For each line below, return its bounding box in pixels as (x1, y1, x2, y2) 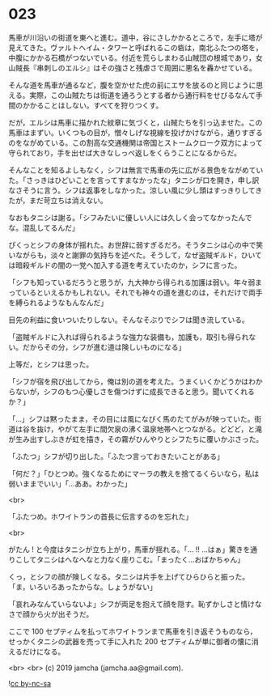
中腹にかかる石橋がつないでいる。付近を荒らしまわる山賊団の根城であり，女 (8, 53, 263, 62)
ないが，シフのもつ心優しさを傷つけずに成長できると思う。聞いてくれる (15, 386, 255, 397)
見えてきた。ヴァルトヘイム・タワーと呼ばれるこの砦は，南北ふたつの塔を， (8, 42, 263, 53)
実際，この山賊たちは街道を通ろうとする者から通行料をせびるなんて (29, 90, 256, 100)
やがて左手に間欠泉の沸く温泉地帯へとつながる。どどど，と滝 (57, 424, 263, 434)
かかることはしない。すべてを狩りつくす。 (22, 100, 163, 110)
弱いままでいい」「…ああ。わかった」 (8, 478, 132, 488)
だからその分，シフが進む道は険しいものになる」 (22, 342, 186, 352)
